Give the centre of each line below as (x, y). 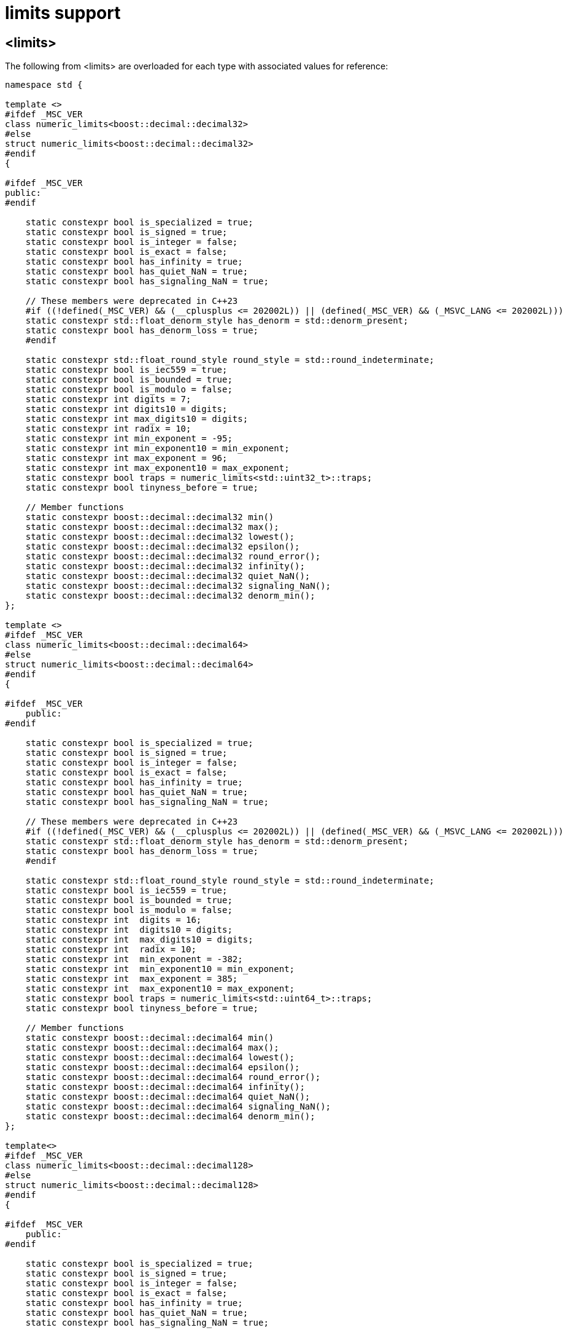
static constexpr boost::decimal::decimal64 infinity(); (165, 1087)
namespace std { (44, 85)
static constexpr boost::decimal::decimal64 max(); (152, 1048)
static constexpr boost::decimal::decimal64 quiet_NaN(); (168, 1097)
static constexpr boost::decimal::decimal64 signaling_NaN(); (178, 1107)
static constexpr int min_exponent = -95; (129, 439)
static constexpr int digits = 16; (114, 920)
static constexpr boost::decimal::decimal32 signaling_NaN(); (178, 586)
